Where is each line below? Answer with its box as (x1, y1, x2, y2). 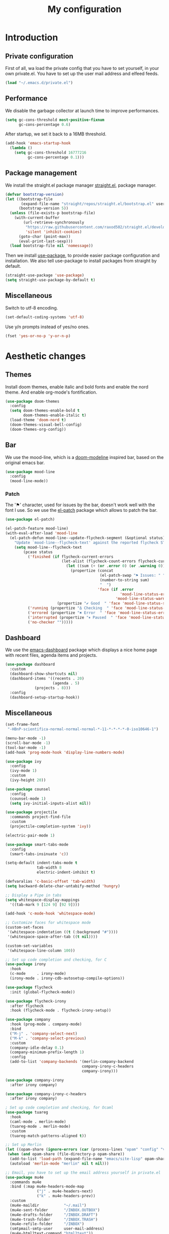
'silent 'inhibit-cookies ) (25, 229, 82, 235)
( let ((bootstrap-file (5, 196, 53, 202)
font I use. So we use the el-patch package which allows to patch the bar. (5, 507, 157, 513)
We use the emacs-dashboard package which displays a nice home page (5, 647, 157, 653)
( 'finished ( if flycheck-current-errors (27, 554, 114, 559)
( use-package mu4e (5, 1175, 44, 1180)
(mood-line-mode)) (10, 479, 49, 484)
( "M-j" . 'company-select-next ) (10, 1031, 78, 1036)
